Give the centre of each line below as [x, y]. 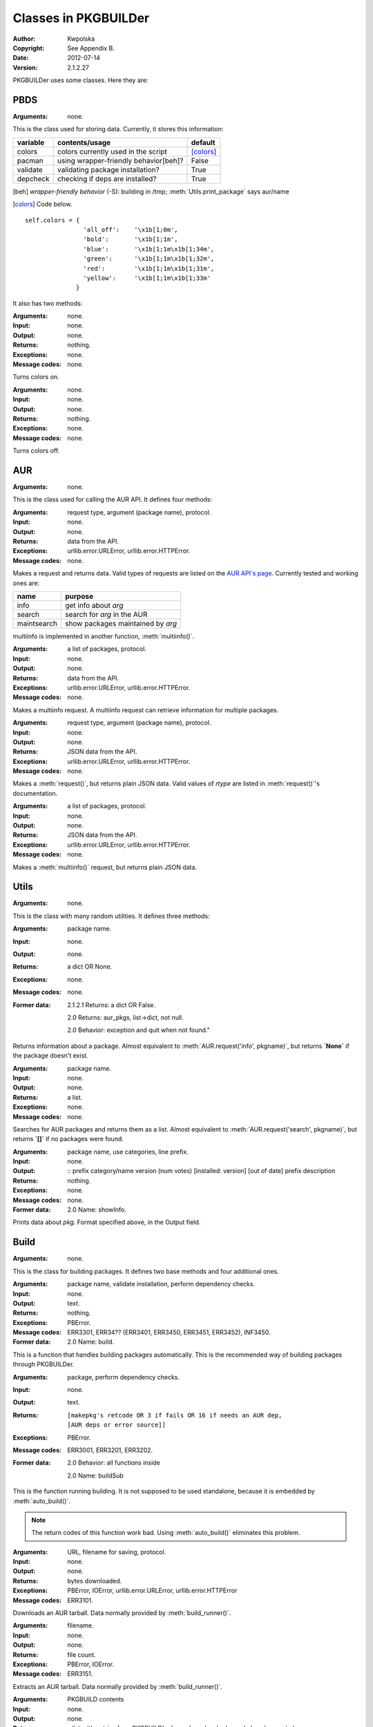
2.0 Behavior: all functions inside [114, 1463]
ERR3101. [80, 1600]
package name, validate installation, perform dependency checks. [161, 1284]
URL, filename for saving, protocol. [117, 1552]
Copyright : [29, 48]
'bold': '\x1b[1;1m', [131, 239]
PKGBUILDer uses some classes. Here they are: [80, 80]
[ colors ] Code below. [42, 204]
